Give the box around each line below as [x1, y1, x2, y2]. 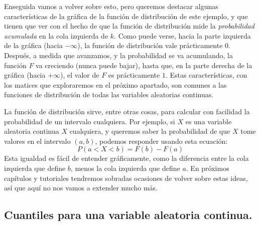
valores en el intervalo [4, 135, 71, 146]
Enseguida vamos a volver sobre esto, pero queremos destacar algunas [4, 1, 218, 11]
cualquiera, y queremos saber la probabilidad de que [69, 126, 230, 136]
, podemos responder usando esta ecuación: [95, 135, 228, 146]
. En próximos [186, 162, 229, 173]
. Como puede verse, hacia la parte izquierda [114, 30, 251, 41]
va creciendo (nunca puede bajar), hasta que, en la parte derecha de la [36, 60, 252, 70]
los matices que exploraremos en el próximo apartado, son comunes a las [4, 79, 227, 90]
